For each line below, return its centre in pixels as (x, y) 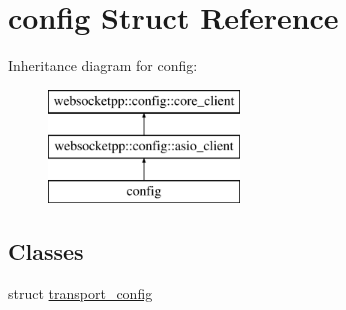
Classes (46, 251)
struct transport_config (80, 292)
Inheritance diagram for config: (103, 65)
